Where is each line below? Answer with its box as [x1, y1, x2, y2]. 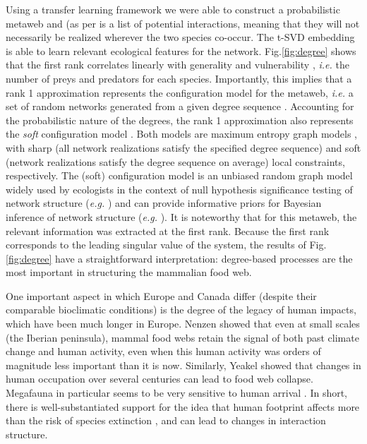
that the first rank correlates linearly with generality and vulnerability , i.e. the [6, 57, 349, 72]
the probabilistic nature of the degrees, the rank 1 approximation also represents [6, 112, 354, 127]
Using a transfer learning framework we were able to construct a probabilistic [6, 2, 340, 16]
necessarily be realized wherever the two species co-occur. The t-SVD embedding [6, 30, 355, 44]
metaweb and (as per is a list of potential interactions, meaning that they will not [6, 16, 360, 30]
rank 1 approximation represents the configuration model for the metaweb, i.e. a [6, 85, 354, 100]
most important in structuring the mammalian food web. [6, 265, 252, 280]
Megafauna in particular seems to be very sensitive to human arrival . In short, [6, 385, 348, 400]
